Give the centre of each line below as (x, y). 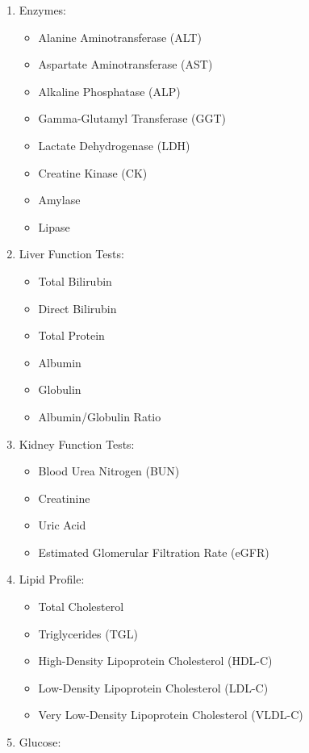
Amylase (59, 200)
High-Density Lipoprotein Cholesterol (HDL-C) (155, 661)
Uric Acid (62, 525)
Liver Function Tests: (71, 254)
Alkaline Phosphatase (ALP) (109, 91)
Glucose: (40, 742)
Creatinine (64, 498)
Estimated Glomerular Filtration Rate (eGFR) (154, 552)
